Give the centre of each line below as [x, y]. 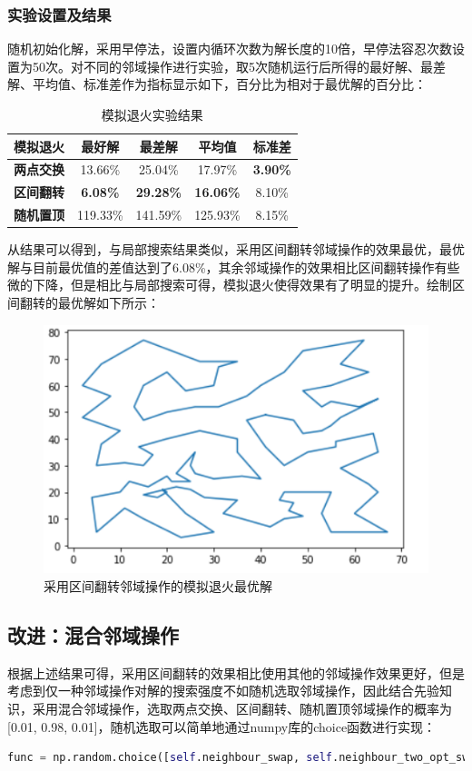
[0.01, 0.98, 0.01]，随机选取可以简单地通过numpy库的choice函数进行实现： [222, 726]
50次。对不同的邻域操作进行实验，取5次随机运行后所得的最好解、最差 [239, 66]
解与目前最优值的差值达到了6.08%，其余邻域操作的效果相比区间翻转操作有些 [234, 267]
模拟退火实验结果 [152, 114]
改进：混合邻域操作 [93, 635]
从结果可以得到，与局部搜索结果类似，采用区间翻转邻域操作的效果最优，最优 [236, 249]
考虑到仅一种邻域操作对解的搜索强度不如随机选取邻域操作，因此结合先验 [223, 691]
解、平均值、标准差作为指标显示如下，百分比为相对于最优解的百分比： [217, 84]
